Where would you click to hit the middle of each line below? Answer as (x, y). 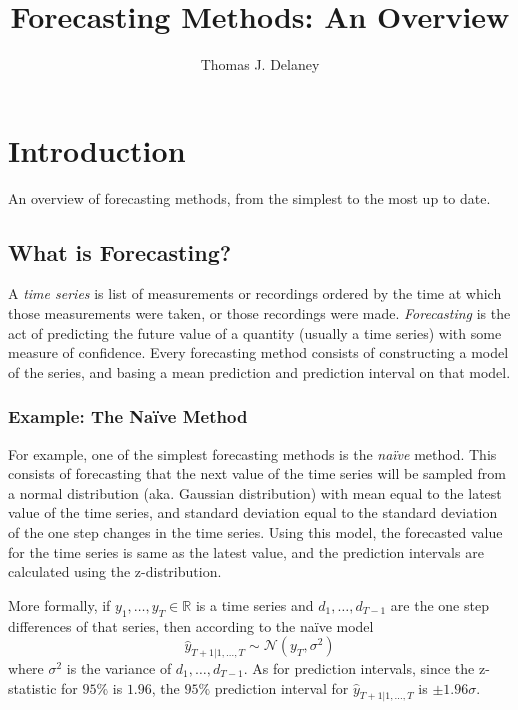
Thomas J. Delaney (260, 64)
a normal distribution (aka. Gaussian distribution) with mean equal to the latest (255, 492)
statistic (32, 687)
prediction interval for (281, 687)
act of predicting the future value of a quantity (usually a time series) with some (255, 332)
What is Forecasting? (120, 251)
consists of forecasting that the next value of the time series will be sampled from (257, 473)
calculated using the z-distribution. (115, 571)
